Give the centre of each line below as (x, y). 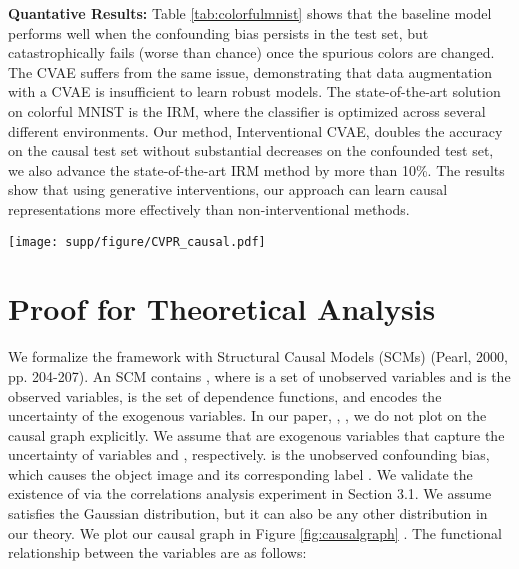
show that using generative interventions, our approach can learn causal (228, 189)
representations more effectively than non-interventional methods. (209, 208)
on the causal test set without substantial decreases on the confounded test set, (251, 150)
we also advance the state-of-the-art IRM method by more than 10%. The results (256, 169)
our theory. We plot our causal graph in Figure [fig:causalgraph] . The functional (255, 532)
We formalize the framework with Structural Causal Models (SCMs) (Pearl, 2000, (258, 356)
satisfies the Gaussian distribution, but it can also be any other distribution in (248, 513)
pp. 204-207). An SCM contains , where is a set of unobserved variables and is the (259, 375)
